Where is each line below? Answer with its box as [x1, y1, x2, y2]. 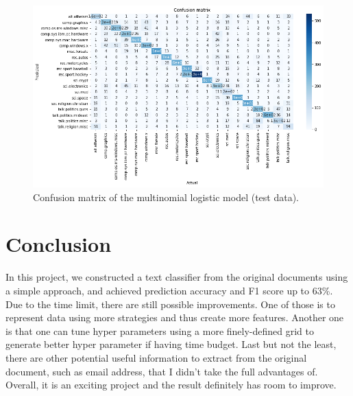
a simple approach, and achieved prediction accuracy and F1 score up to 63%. [5, 283, 333, 297]
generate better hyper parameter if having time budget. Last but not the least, [5, 337, 337, 351]
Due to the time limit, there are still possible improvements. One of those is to [5, 296, 335, 311]
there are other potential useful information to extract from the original [5, 350, 307, 364]
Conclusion [5, 230, 112, 258]
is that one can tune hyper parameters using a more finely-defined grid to [5, 323, 314, 338]
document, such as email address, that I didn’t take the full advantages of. [5, 364, 318, 378]
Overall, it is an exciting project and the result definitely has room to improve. [5, 377, 337, 392]
